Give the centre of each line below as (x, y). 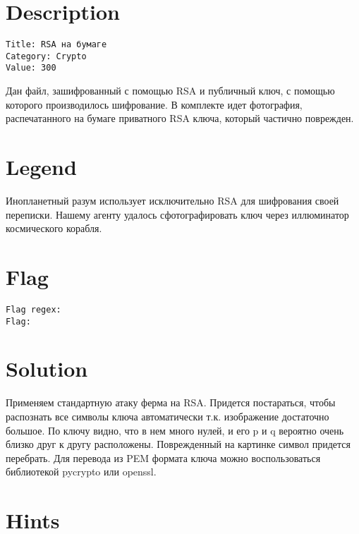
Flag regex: (34, 309)
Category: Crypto (46, 56)
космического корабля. (54, 228)
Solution (47, 369)
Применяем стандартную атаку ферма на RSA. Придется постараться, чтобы (171, 402)
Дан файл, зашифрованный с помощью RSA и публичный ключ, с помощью (170, 91)
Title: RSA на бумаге (56, 45)
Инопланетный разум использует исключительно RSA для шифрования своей (172, 200)
